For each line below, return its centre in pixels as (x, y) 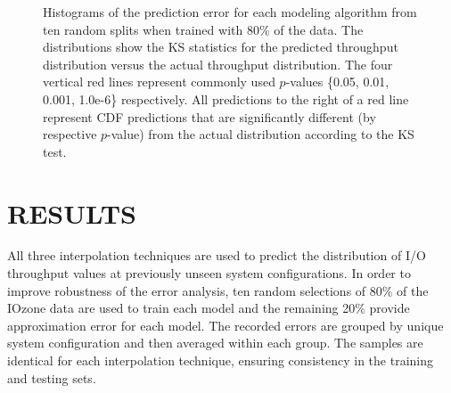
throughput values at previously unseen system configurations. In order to (209, 273)
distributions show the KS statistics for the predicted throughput (221, 47)
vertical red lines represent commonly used (159, 82)
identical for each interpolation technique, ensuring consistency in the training (220, 360)
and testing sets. (52, 377)
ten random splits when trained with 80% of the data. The (203, 29)
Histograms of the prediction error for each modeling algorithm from (230, 12)
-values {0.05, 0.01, (337, 82)
